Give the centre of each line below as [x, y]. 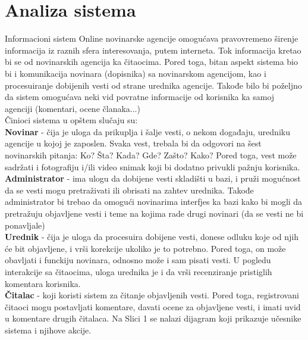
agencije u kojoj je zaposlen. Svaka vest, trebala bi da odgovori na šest [133, 143]
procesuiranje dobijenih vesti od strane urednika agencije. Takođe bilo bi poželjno [153, 85]
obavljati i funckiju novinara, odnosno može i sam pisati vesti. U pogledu [138, 260]
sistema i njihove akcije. [48, 330]
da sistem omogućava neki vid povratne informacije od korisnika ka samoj [140, 97]
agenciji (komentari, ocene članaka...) [73, 108]
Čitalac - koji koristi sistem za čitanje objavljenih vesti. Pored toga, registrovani [152, 295]
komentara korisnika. [43, 283]
